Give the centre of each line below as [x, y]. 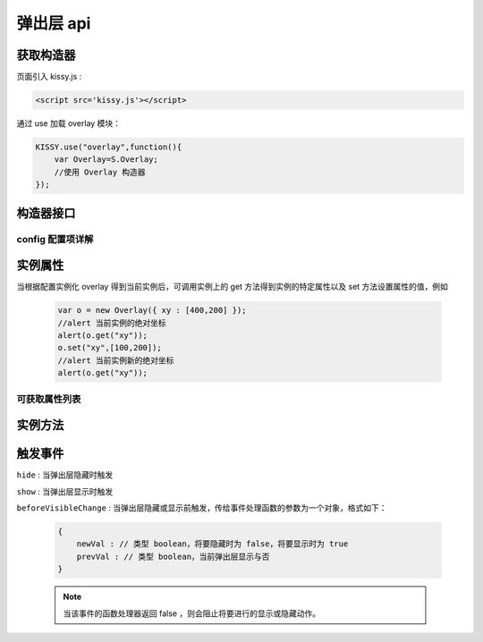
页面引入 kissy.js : [49, 77]
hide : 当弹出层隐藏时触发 [65, 475]
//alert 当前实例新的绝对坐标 [116, 360]
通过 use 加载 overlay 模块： [68, 123]
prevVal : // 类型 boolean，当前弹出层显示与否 [173, 556]
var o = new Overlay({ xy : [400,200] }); [152, 310]
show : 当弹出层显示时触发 [65, 491]
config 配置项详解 [55, 239]
